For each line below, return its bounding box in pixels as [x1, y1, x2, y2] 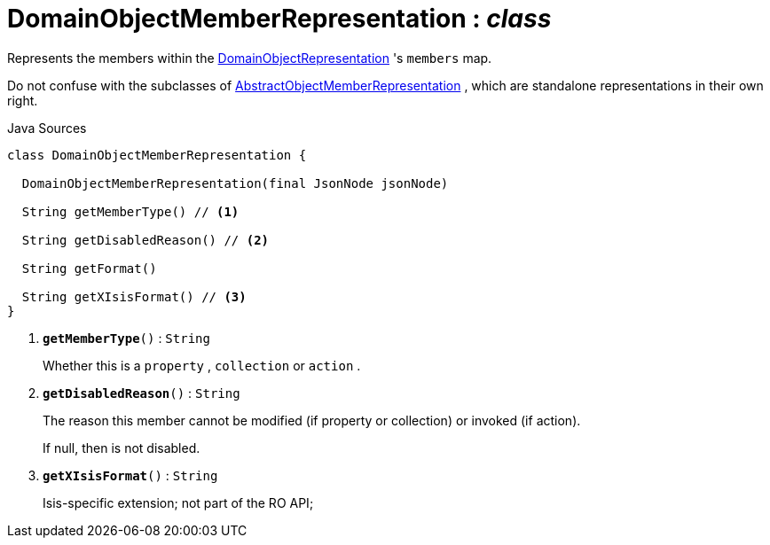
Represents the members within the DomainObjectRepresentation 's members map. [7, 50, 492, 66]
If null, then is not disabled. [43, 440, 200, 455]
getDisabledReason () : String [43, 385, 240, 401]
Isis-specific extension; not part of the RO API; [43, 494, 314, 510]
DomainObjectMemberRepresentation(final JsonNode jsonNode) [21, 175, 449, 191]
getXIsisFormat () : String [43, 467, 218, 483]
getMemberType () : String [43, 330, 210, 346]
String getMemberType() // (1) [21, 204, 240, 219]
